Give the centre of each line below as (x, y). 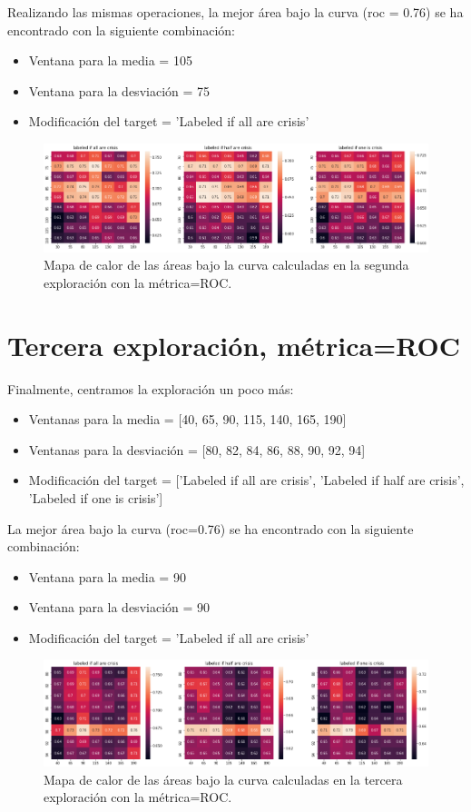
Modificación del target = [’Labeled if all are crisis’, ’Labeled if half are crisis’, (246, 480)
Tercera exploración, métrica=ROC (234, 345)
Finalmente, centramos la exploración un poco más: (151, 388)
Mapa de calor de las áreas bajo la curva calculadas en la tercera (223, 779)
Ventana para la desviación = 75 (119, 90)
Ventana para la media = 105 (110, 60)
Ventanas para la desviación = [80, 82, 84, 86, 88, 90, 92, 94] (197, 449)
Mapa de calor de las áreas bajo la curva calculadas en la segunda (226, 265)
